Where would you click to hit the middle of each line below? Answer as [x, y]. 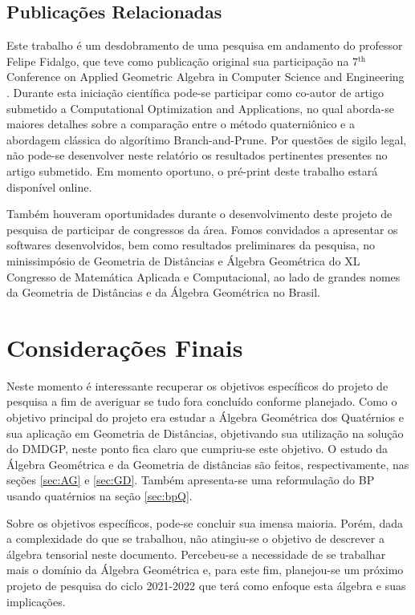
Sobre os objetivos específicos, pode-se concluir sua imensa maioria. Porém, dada [205, 522]
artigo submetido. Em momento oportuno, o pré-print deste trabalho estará [192, 170]
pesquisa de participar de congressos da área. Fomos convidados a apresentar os [202, 229]
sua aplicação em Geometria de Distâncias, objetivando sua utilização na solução [205, 433]
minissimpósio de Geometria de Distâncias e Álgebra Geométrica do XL [183, 260]
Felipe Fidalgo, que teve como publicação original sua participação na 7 [183, 61]
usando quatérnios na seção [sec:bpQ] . [100, 495]
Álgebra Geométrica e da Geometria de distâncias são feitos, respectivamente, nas [208, 464]
